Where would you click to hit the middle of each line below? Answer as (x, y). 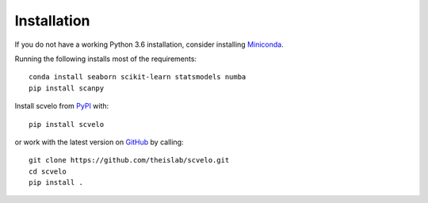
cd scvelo (48, 171)
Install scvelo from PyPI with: (62, 106)
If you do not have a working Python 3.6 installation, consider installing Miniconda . (149, 44)
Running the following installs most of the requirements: (106, 59)
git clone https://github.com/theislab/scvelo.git (129, 160)
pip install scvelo (67, 124)
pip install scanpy (67, 88)
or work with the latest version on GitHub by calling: (99, 142)
